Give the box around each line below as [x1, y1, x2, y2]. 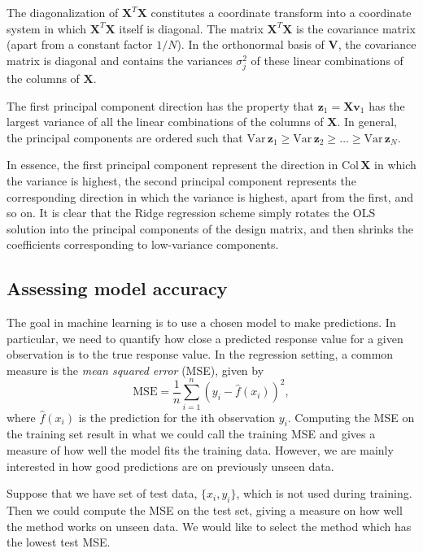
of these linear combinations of [251, 51, 403, 68]
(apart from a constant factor [7, 36, 153, 53]
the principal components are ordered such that [7, 128, 243, 146]
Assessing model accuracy [7, 276, 228, 301]
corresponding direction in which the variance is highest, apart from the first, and [7, 188, 413, 205]
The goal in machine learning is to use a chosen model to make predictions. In [7, 314, 396, 331]
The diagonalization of [7, 4, 119, 20]
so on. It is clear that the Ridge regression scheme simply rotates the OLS [7, 204, 376, 221]
